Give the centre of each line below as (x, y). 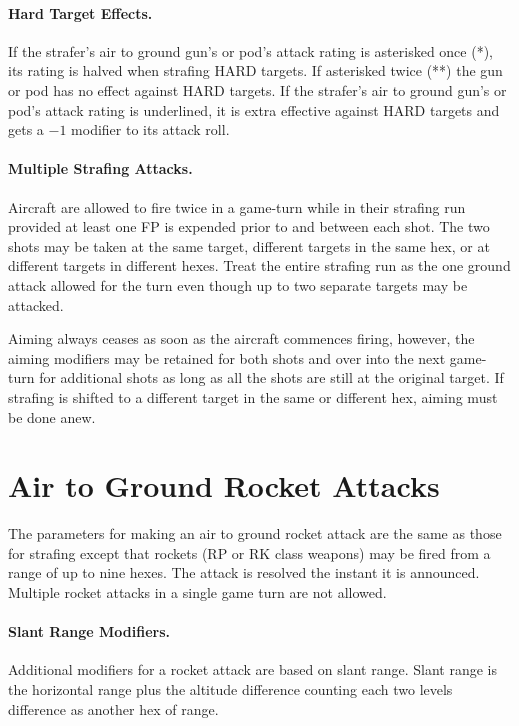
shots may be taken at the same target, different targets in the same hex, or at (249, 245)
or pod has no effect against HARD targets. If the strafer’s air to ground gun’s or (257, 89)
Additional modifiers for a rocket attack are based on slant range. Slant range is (252, 669)
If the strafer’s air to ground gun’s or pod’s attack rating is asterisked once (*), (250, 50)
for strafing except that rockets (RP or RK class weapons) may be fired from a (249, 552)
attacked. (36, 304)
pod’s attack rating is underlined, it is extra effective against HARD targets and (254, 109)
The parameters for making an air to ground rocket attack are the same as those (255, 533)
